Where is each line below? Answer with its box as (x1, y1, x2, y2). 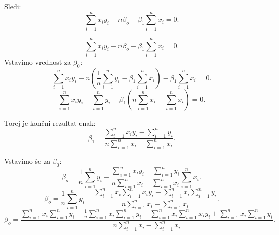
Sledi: (4, 1, 21, 11)
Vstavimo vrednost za (4, 56, 71, 67)
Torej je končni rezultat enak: (4, 117, 96, 128)
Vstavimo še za (4, 155, 51, 166)
